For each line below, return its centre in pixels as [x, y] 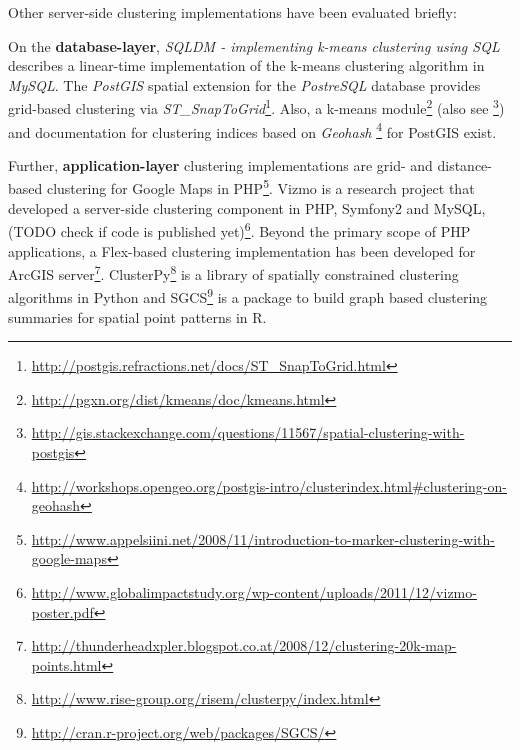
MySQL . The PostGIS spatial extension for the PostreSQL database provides [244, 84]
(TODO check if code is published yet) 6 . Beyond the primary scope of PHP [239, 229]
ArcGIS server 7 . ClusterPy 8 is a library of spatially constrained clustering [233, 272]
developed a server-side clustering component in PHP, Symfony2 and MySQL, [247, 207]
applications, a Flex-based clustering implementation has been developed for [242, 250]
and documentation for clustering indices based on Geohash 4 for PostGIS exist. [252, 130]
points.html [66, 664]
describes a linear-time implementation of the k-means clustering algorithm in [246, 65]
